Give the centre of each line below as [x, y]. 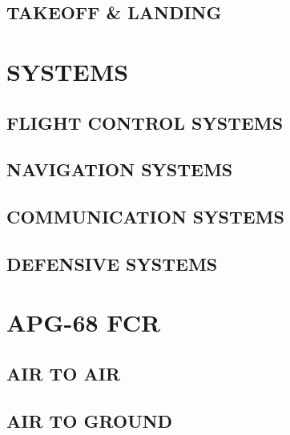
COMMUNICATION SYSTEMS [145, 217]
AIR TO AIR [64, 374]
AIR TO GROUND [90, 420]
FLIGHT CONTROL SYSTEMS [145, 122]
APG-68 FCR [84, 322]
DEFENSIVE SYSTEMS [112, 263]
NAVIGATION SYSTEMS [120, 169]
